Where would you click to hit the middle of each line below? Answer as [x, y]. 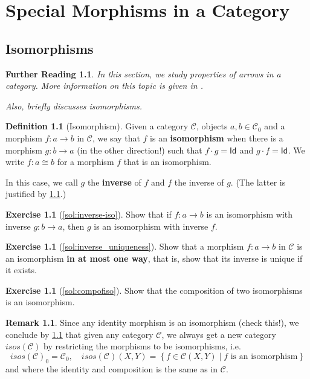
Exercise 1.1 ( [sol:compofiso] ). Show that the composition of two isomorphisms [154, 290]
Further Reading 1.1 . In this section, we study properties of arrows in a [143, 73]
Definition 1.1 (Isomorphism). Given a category [97, 126]
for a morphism [86, 162]
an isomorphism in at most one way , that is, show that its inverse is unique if [154, 258]
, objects [212, 126]
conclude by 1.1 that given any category [79, 334]
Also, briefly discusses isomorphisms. [74, 105]
